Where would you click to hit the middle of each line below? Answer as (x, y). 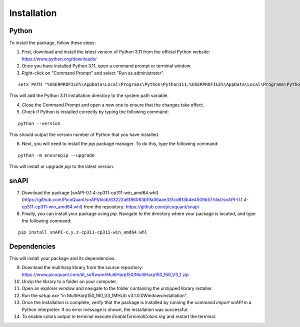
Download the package (46, 193)
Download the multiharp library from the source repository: (82, 267)
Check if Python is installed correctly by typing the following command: (95, 112)
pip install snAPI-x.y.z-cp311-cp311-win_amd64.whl (83, 232)
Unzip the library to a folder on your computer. (69, 281)
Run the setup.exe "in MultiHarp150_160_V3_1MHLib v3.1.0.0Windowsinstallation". (105, 295)
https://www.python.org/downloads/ (59, 59)
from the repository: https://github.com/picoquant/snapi (141, 206)
